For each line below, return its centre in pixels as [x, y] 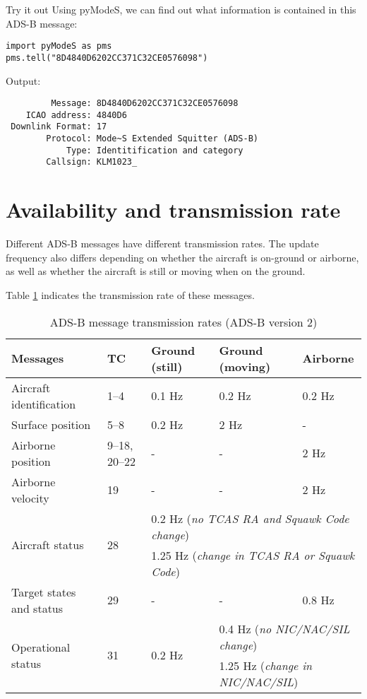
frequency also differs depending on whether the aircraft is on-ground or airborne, [182, 257]
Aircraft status [48, 545]
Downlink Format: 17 [59, 127]
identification [44, 404]
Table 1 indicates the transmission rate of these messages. [130, 294]
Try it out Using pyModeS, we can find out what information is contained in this [181, 9]
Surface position [51, 424]
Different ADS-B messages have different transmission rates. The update [162, 243]
